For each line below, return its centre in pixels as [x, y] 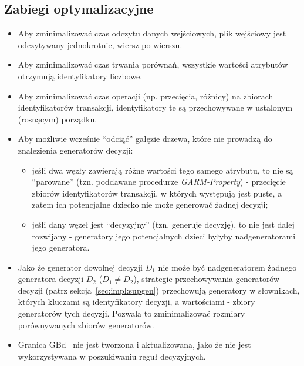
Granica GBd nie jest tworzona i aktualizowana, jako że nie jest [134, 345]
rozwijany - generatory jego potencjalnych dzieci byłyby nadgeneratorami [164, 236]
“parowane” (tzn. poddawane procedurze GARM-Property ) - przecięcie [159, 182]
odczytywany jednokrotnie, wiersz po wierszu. [100, 44]
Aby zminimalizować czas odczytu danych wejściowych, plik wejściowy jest [152, 33]
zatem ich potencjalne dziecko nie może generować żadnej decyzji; [150, 204]
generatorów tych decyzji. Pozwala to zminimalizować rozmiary [131, 313]
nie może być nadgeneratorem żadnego [227, 267]
